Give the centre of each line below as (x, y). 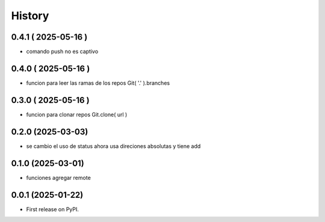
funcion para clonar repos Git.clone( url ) (77, 114)
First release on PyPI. (53, 209)
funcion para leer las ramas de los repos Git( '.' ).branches (98, 83)
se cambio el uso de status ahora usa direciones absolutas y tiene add (113, 146)
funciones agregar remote (59, 177)
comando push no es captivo (62, 52)
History (30, 16)
